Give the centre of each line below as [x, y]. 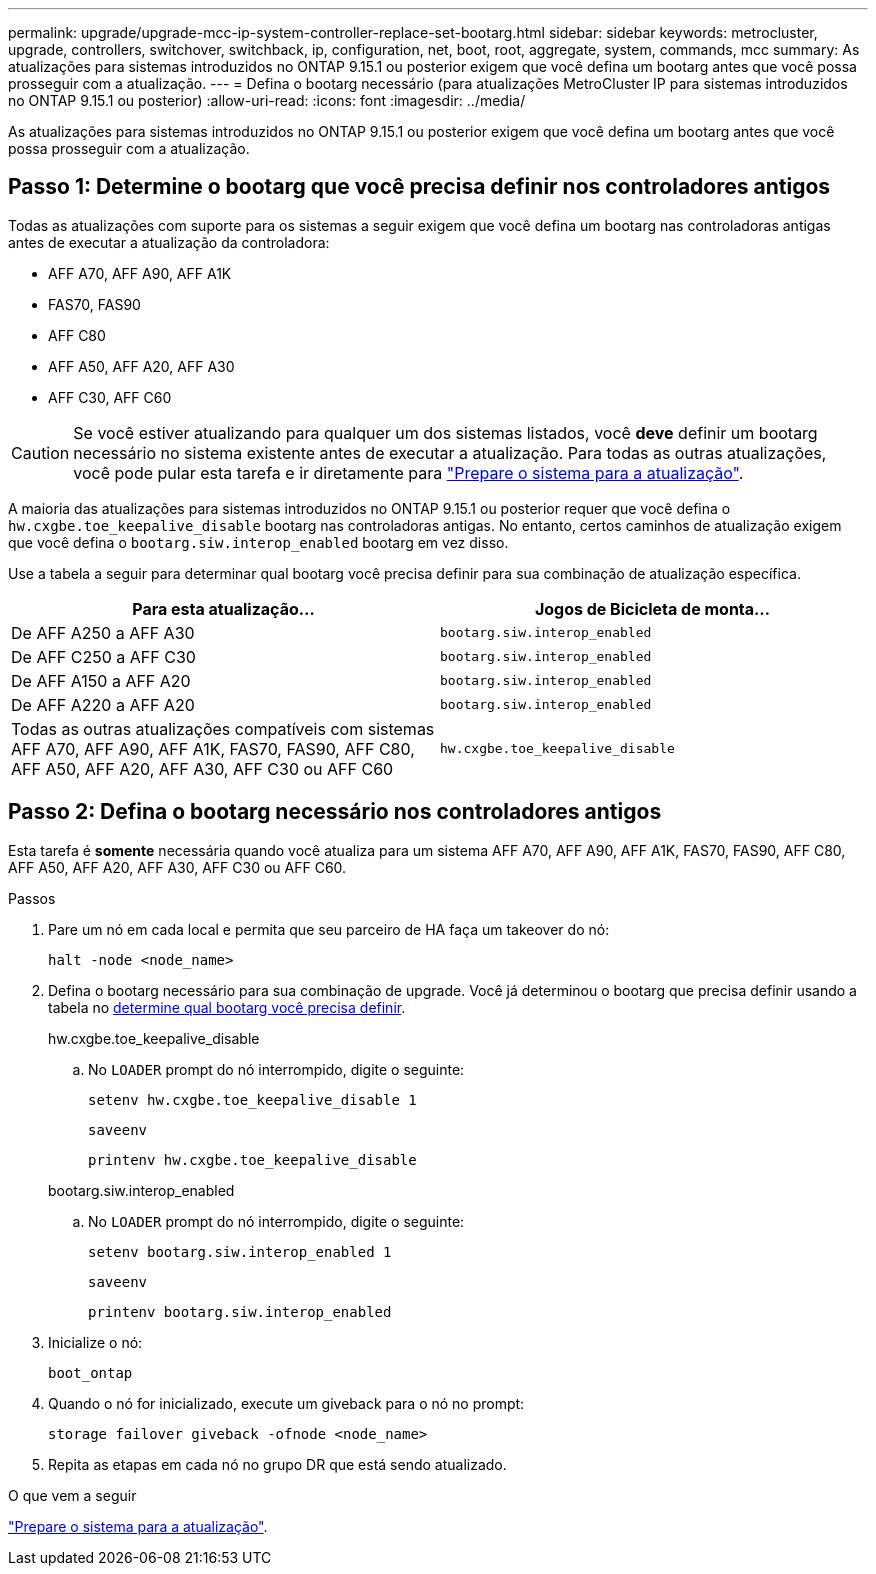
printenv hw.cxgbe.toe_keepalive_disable [252, 1159]
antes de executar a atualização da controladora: [169, 242]
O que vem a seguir [72, 1495]
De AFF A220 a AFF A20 [103, 704]
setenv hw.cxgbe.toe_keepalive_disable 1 [252, 1099]
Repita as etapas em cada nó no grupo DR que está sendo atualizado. [277, 1464]
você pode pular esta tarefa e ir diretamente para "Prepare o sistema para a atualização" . [408, 472]
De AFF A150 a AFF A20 [101, 680]
